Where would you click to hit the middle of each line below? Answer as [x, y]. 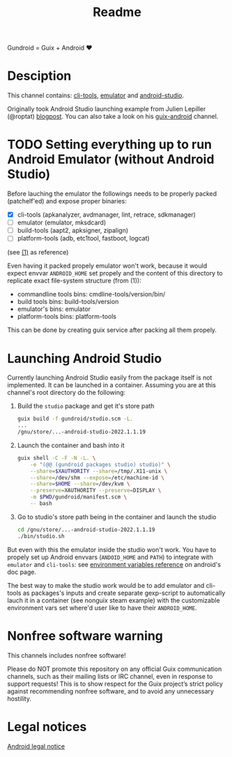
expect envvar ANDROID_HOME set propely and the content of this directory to [115, 273]
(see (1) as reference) [38, 252]
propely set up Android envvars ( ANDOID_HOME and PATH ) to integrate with [110, 557]
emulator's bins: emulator [54, 309]
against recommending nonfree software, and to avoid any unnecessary [111, 691]
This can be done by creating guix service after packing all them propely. [112, 330]
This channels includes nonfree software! [67, 655]
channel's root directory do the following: [67, 393]
